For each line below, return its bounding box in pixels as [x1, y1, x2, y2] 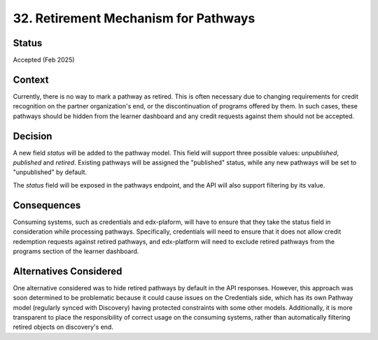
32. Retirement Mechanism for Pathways [13, 10, 255, 26]
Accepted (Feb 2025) [13, 56, 75, 64]
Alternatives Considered [13, 265, 122, 277]
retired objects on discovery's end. [13, 323, 113, 332]
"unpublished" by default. [13, 168, 87, 176]
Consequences [13, 199, 81, 211]
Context [13, 73, 49, 85]
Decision [13, 130, 52, 142]
